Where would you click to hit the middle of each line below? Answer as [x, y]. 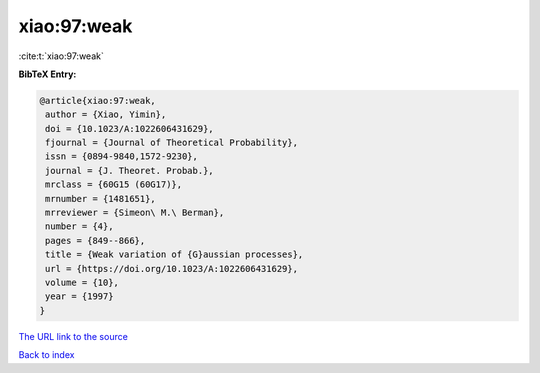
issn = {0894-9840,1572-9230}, [122, 156]
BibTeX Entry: [47, 74]
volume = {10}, [82, 282]
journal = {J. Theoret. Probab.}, [129, 170]
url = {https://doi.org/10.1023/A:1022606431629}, [172, 268]
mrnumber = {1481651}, [101, 198]
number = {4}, [79, 226]
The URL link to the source [73, 336]
